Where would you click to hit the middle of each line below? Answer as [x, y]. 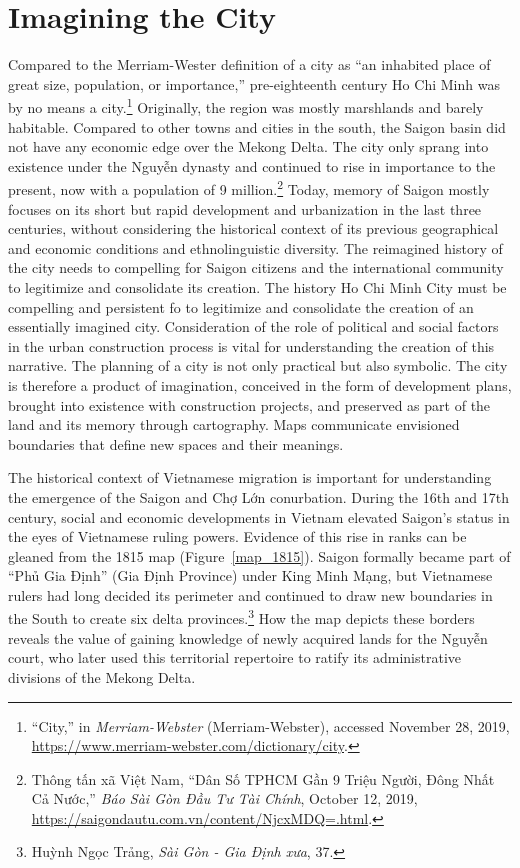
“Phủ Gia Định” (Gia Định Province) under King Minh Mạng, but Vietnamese [250, 575]
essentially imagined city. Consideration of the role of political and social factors [253, 326]
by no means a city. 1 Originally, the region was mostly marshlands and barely [246, 105]
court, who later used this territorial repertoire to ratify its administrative [235, 657]
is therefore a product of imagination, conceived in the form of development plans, [260, 384]
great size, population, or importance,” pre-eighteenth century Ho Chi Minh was [254, 83]
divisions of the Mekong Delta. [102, 676]
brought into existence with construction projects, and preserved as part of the [249, 404]
